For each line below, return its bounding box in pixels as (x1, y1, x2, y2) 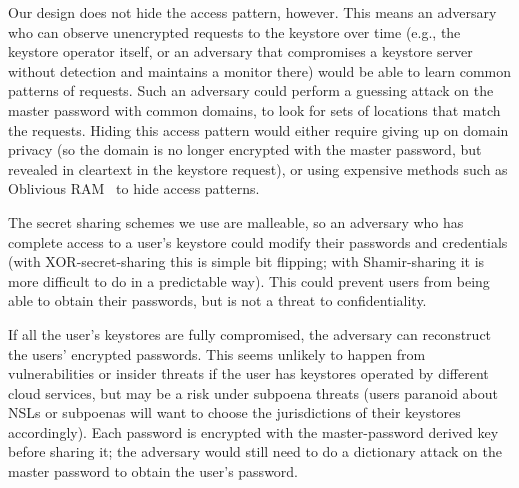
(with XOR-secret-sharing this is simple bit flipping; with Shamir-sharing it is (8, 251, 485, 272)
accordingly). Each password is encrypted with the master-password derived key (8, 421, 499, 442)
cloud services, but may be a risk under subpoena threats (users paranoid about (8, 382, 499, 403)
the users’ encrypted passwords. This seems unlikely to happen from (8, 343, 426, 364)
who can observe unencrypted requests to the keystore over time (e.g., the (8, 21, 461, 42)
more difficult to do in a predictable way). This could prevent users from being (8, 270, 490, 291)
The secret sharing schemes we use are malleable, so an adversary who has (8, 211, 464, 232)
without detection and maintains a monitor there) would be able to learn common (8, 60, 512, 81)
